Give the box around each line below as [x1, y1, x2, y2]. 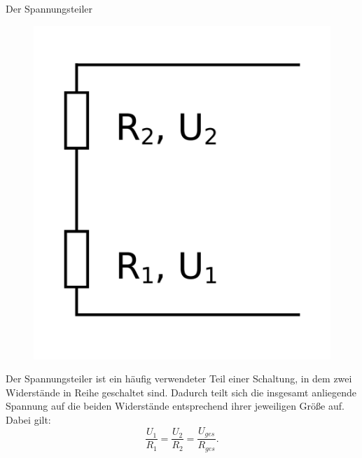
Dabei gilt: [6, 412, 51, 427]
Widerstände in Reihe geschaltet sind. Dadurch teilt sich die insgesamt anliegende [6, 384, 357, 399]
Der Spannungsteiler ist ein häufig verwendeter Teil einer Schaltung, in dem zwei [6, 371, 352, 386]
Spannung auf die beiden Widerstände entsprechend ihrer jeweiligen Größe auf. [6, 398, 344, 413]
